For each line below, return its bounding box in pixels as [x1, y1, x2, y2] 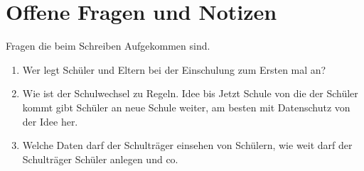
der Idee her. [22, 114, 78, 128]
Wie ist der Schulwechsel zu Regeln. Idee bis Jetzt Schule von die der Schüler [22, 86, 358, 101]
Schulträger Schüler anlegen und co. [22, 151, 178, 166]
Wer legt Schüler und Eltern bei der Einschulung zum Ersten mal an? [22, 62, 326, 77]
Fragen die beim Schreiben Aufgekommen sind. [6, 38, 210, 53]
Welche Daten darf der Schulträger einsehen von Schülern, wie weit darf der [22, 138, 353, 153]
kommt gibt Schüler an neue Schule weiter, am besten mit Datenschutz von [22, 99, 350, 114]
